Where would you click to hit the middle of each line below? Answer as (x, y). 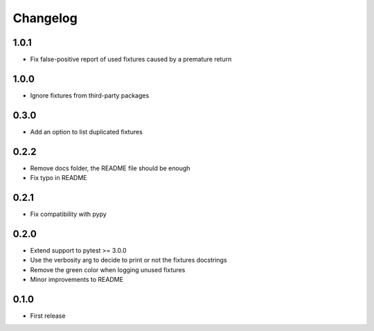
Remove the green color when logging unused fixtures (108, 269)
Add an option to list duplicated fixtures (87, 132)
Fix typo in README (59, 178)
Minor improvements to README (77, 280)
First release (48, 316)
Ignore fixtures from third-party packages (90, 95)
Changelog (45, 18)
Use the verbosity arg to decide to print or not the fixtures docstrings (129, 260)
